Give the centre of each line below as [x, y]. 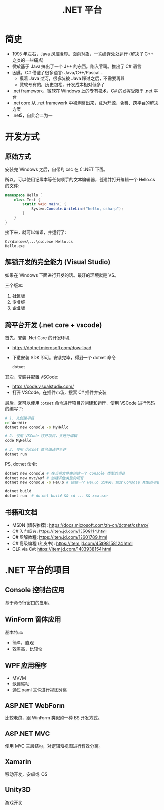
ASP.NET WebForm [35, 706]
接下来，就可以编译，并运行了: [36, 232]
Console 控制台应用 [35, 590]
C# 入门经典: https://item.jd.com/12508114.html [59, 531]
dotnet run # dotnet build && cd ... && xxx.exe [57, 496]
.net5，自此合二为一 [32, 115]
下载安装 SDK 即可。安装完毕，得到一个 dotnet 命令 [64, 357]
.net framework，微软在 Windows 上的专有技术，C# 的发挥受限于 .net [82, 91]
